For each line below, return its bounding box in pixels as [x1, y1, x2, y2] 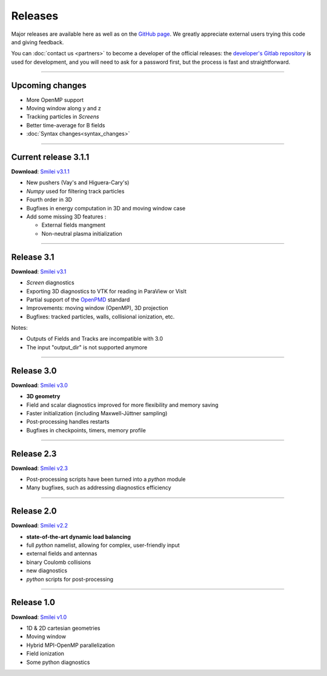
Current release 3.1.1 [11, 152, 90, 162]
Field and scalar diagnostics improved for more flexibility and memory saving [26, 401, 219, 409]
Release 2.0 [11, 506, 57, 517]
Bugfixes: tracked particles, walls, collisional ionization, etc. [26, 313, 175, 320]
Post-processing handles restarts [26, 418, 110, 426]
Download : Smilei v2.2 [11, 522, 68, 529]
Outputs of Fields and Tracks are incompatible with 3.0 [26, 335, 163, 343]
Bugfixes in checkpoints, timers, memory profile [26, 426, 147, 433]
